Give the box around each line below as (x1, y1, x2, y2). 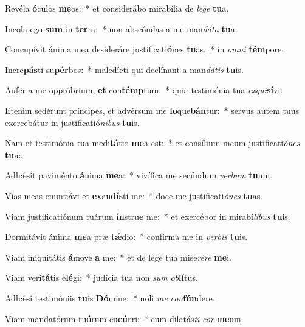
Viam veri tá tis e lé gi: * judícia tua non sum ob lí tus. (5, 271, 198, 284)
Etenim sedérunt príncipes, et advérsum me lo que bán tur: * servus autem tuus (5, 104, 300, 116)
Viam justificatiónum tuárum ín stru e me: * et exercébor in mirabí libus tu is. (5, 209, 290, 222)
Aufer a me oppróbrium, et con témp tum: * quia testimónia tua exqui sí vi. (5, 83, 283, 96)
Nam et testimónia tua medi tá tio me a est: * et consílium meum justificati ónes (5, 136, 300, 149)
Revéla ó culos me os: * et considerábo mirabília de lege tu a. (5, 2, 229, 14)
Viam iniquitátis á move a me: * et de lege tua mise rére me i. (5, 250, 231, 263)
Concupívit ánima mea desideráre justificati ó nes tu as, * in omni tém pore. (5, 43, 284, 55)
